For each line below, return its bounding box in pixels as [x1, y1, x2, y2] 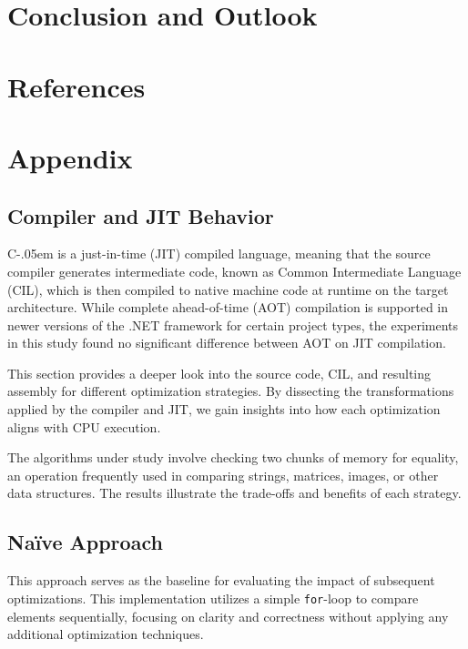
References [7, 67, 146, 105]
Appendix [7, 138, 133, 176]
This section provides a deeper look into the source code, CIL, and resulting [7, 363, 432, 382]
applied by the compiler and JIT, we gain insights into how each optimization [7, 400, 441, 419]
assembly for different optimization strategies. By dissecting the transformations [7, 381, 454, 401]
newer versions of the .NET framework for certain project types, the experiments [7, 315, 459, 334]
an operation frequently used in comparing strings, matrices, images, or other [7, 465, 439, 484]
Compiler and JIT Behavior [7, 201, 274, 229]
